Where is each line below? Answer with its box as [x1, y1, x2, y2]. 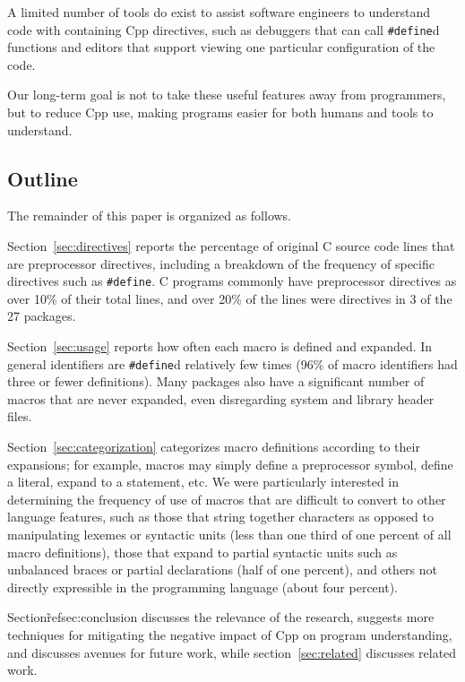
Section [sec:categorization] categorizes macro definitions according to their [7, 437, 420, 456]
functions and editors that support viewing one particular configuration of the [7, 38, 435, 56]
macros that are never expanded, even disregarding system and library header [7, 389, 435, 408]
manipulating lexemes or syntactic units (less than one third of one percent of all [7, 525, 452, 544]
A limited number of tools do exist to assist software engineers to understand [7, 3, 431, 21]
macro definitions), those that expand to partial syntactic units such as [7, 542, 398, 561]
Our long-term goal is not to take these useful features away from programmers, [7, 85, 446, 104]
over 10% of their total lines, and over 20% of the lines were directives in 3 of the [7, 289, 452, 307]
